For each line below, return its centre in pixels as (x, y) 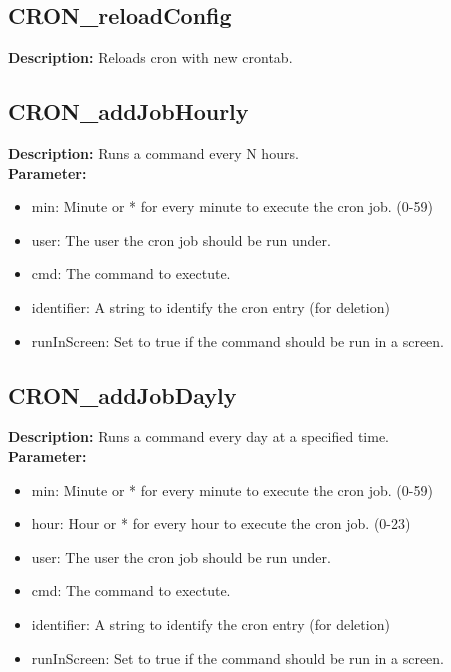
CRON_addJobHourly (128, 111)
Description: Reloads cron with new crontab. (150, 57)
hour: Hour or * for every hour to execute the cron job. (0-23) (221, 523)
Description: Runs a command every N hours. (153, 153)
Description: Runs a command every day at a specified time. (198, 436)
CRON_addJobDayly (122, 394)
